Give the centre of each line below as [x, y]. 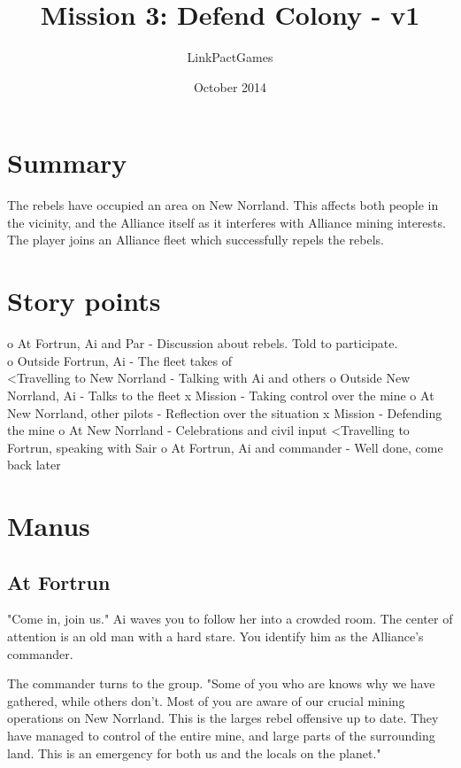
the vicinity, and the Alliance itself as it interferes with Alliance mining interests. [227, 222]
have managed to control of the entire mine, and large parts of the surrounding [221, 736]
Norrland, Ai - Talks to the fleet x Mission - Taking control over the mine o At [221, 395]
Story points [84, 301]
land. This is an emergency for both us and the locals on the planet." [194, 752]
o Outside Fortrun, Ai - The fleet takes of [119, 360]
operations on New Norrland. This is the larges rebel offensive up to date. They [223, 718]
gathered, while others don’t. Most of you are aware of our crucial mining [206, 700]
